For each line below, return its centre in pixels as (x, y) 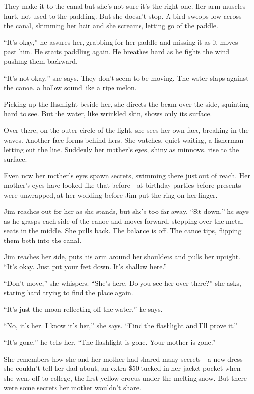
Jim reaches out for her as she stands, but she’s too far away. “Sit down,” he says (126, 211)
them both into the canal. (43, 240)
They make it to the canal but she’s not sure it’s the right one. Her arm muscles (125, 6)
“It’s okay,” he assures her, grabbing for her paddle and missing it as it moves (121, 42)
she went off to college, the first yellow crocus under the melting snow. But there (126, 378)
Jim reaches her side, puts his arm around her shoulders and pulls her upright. (122, 257)
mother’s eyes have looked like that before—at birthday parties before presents (123, 185)
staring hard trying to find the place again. (69, 292)
